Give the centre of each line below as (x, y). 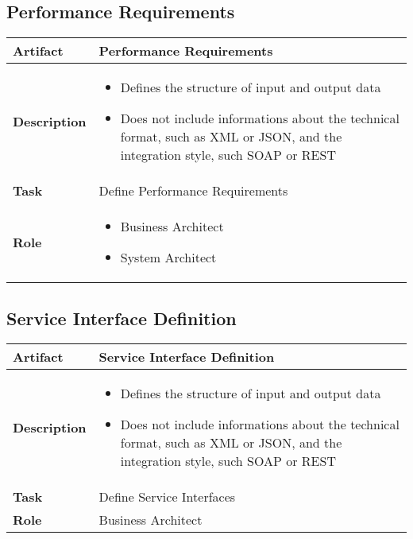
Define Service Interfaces (167, 497)
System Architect (168, 258)
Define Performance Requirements (193, 191)
